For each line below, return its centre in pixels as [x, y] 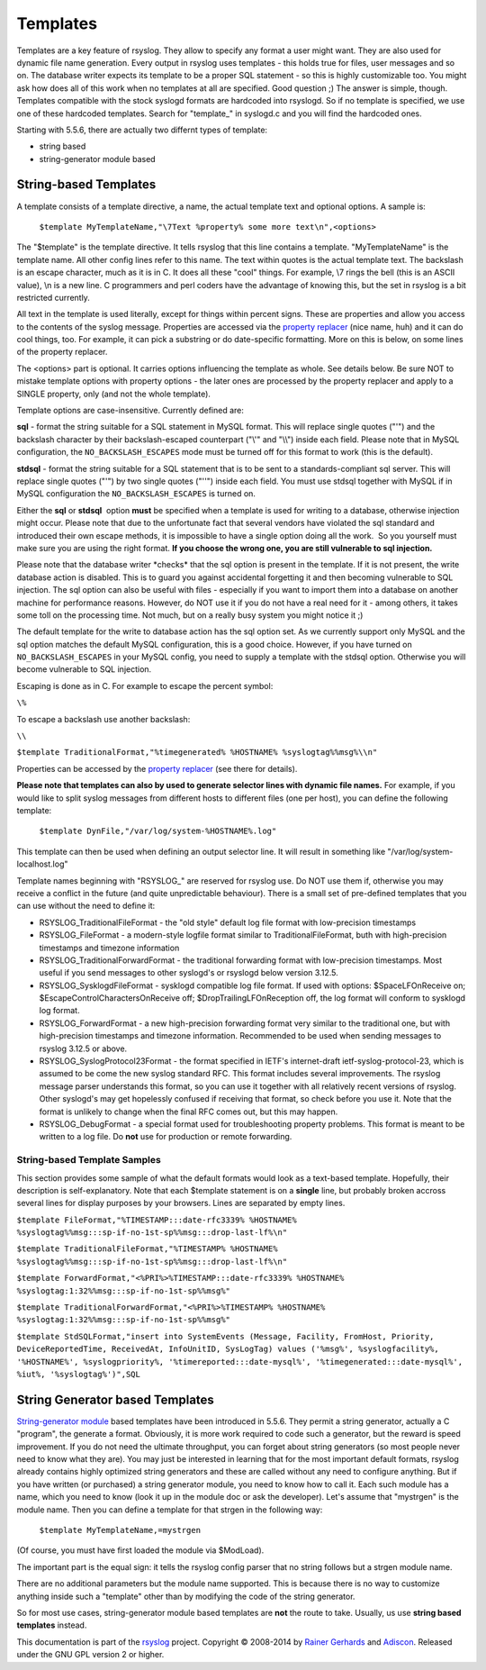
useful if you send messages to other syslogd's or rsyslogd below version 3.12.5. [189, 973]
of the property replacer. [62, 352]
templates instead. [52, 1625]
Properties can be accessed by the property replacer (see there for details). [157, 768]
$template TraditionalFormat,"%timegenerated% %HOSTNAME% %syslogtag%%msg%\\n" [197, 753]
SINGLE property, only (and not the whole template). [114, 394]
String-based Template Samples [89, 1160]
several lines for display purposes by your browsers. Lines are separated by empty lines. [181, 1203]
